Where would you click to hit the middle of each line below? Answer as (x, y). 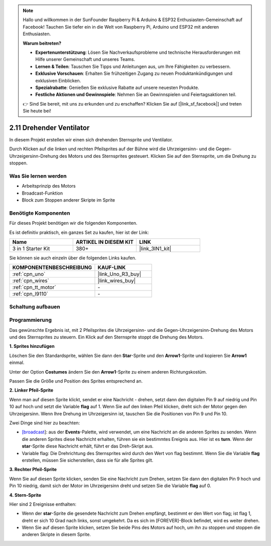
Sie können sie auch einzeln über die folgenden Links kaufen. (73, 258)
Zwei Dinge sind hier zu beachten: (45, 423)
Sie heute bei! (37, 111)
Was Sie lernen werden (38, 176)
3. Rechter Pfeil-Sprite (33, 470)
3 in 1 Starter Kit (31, 249)
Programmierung (31, 320)
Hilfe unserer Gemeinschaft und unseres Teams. (85, 59)
